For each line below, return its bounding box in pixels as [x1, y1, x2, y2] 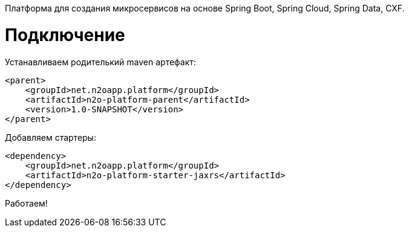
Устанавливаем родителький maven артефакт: [5, 56, 196, 67]
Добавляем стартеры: [5, 132, 96, 143]
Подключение [5, 24, 125, 45]
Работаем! [5, 198, 48, 208]
